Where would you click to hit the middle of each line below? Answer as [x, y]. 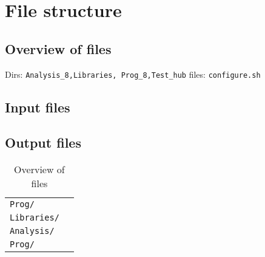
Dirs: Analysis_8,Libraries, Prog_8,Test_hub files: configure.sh [133, 74]
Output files [43, 142]
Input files [38, 107]
